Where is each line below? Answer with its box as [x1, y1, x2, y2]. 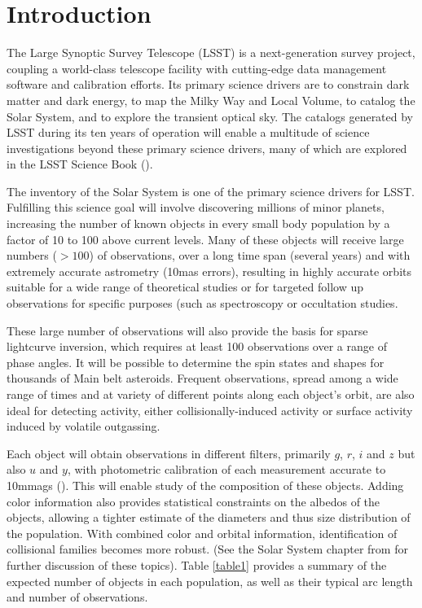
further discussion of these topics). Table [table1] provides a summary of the [7, 556, 387, 573]
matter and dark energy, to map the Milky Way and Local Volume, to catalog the [7, 91, 415, 108]
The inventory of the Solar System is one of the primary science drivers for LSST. [7, 182, 415, 199]
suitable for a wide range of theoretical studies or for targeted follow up [7, 278, 363, 295]
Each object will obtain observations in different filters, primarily [7, 444, 331, 461]
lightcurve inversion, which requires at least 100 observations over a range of [7, 338, 387, 355]
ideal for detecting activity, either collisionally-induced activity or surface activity [7, 401, 413, 418]
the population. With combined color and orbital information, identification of [7, 524, 398, 541]
